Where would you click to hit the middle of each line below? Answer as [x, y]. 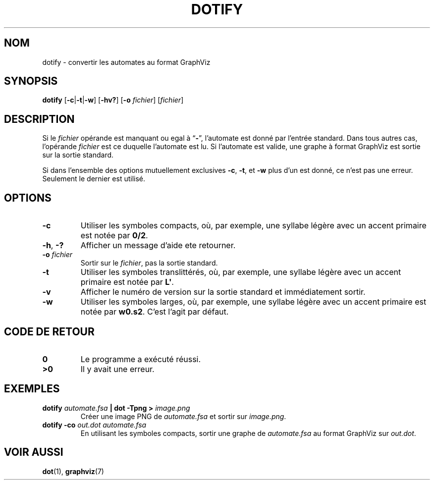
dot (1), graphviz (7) [73, 471]
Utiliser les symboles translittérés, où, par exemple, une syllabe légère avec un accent [241, 272]
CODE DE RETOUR [49, 331]
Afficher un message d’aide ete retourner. [158, 245]
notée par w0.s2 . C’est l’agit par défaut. [155, 312]
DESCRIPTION [39, 119]
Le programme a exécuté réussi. [141, 359]
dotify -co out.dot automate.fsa [94, 425]
